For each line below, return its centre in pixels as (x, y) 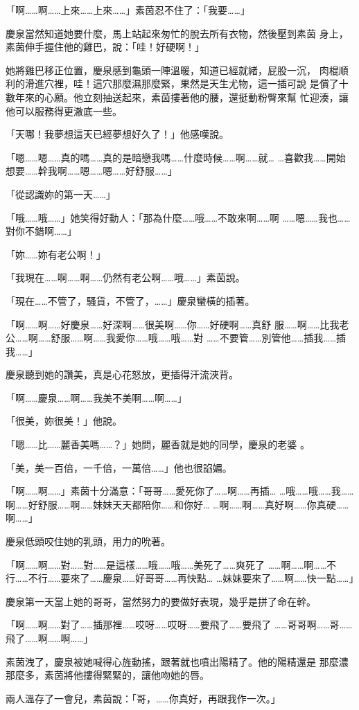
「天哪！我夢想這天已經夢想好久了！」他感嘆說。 (117, 134)
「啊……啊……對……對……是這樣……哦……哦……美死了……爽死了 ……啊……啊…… (166, 564)
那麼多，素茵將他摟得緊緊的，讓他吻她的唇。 (107, 675)
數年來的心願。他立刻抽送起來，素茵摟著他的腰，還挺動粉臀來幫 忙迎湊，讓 (177, 97)
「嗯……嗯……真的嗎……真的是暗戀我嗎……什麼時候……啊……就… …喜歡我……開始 (176, 157)
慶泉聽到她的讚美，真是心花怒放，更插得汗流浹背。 (122, 374)
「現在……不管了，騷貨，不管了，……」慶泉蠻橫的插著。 (130, 300)
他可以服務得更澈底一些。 (64, 110)
